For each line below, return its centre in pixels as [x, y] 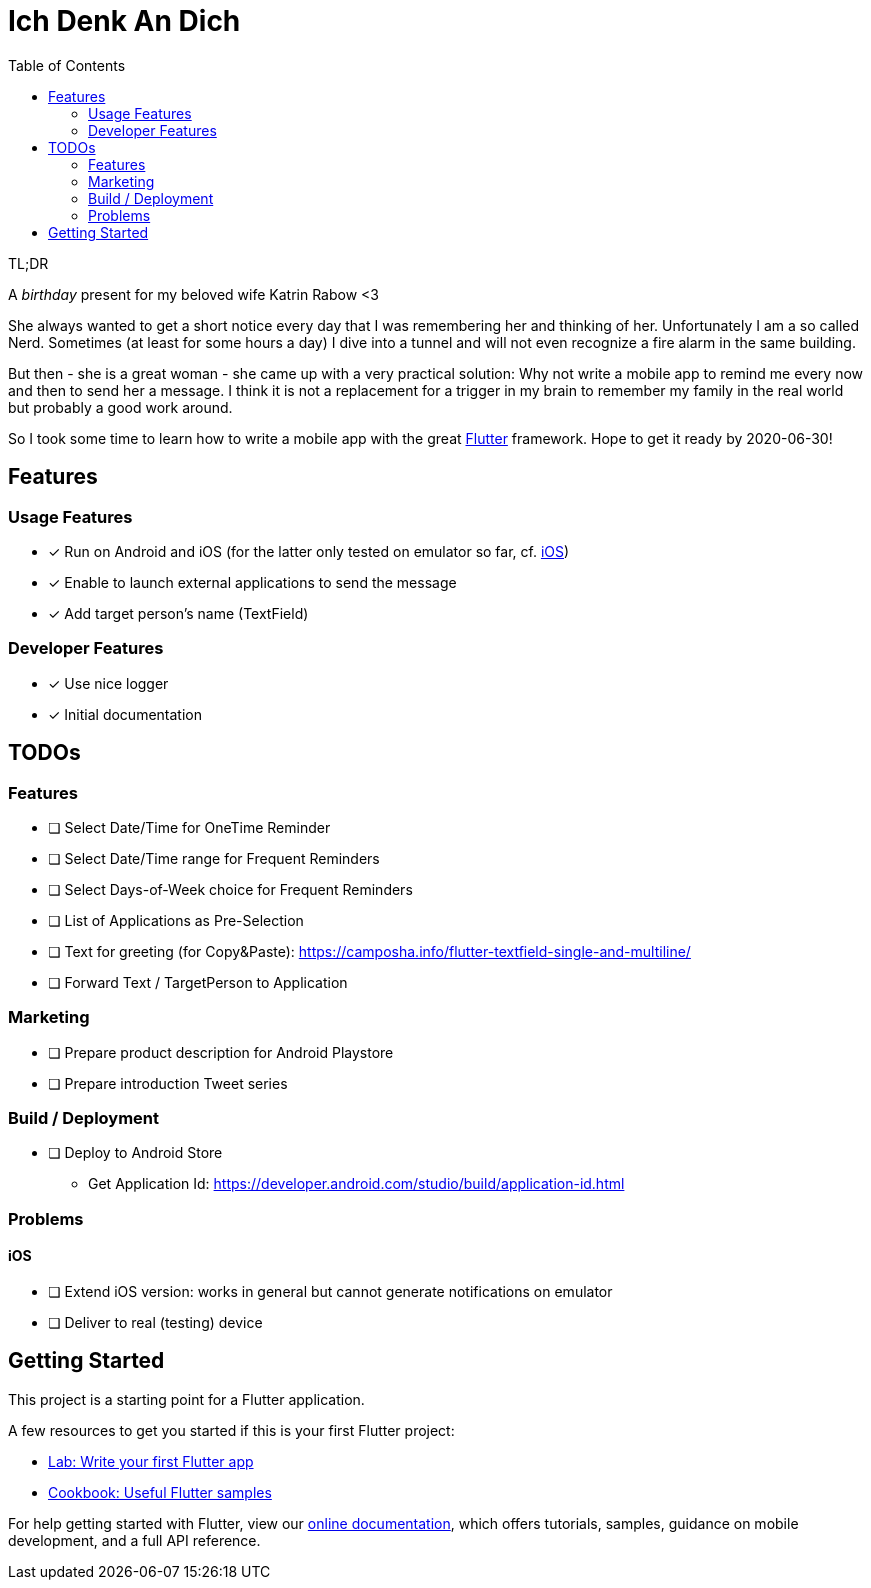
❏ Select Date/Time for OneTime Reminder [189, 827]
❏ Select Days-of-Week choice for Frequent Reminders [230, 889]
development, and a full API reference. [134, 1540]
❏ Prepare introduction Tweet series [168, 1083]
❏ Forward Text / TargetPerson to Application [198, 982]
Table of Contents [67, 65]
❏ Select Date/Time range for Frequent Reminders [214, 858]
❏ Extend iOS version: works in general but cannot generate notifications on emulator [330, 1292]
